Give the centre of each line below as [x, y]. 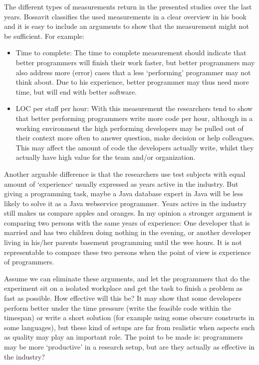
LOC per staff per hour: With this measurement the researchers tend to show [134, 108]
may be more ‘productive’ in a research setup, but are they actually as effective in [129, 347]
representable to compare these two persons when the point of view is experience [128, 252]
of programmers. [29, 262]
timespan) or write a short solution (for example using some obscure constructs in [129, 317]
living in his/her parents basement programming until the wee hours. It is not [123, 242]
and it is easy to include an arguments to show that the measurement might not [127, 26]
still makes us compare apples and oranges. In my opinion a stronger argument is [128, 213]
